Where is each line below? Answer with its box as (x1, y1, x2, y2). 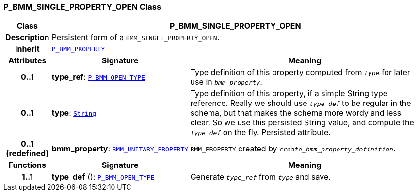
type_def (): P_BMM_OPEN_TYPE (51, 172, 155, 182)
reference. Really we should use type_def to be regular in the (190, 98, 411, 108)
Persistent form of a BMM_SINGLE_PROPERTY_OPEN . (51, 32, 220, 43)
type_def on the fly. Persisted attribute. (190, 127, 331, 137)
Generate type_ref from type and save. (190, 172, 331, 182)
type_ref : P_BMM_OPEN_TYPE (51, 72, 145, 82)
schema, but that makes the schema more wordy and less (190, 108, 402, 118)
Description (5, 32, 49, 43)
